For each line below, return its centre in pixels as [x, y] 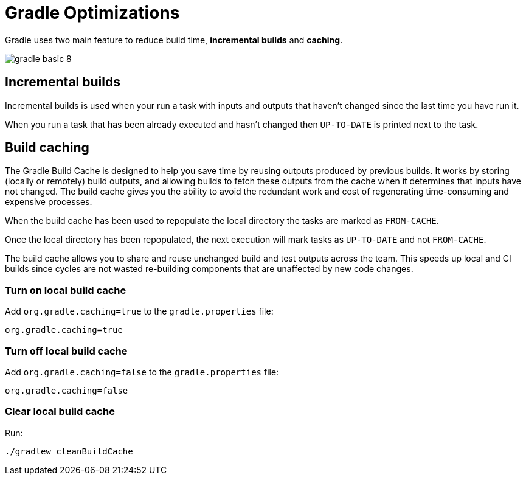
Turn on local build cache [66, 290]
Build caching [47, 148]
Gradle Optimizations [92, 13]
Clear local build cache [60, 412]
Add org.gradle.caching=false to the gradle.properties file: [142, 372]
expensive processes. [49, 202]
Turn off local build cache [66, 351]
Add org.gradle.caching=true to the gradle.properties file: [139, 311]
